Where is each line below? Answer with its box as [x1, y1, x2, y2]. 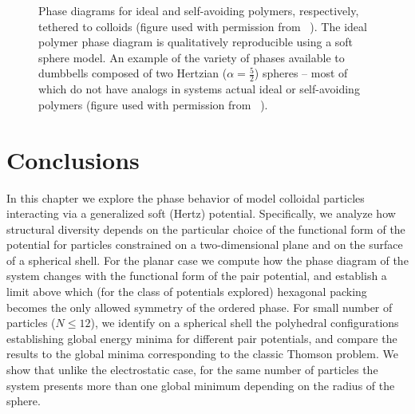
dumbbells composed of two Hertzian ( [38, 65, 227, 81]
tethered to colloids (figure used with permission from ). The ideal [38, 18, 367, 34]
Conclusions [6, 143, 140, 175]
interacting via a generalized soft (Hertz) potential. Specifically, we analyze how [6, 205, 396, 222]
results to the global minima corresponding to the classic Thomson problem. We [6, 345, 398, 362]
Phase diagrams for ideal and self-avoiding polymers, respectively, [38, 2, 359, 18]
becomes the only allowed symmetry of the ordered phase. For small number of [6, 298, 393, 315]
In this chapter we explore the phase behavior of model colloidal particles [6, 189, 365, 206]
